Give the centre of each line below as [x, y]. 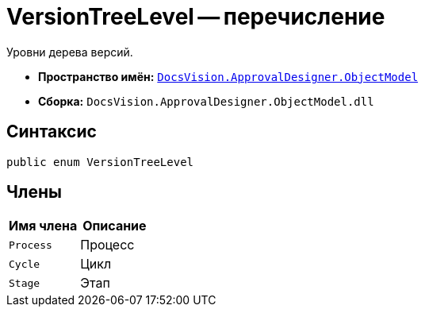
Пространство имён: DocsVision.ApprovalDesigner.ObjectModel [228, 76]
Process [31, 245]
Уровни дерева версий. [70, 52]
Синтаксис [52, 132]
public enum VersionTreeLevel [100, 162]
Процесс [107, 245]
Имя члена [43, 226]
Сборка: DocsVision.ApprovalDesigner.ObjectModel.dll [206, 101]
